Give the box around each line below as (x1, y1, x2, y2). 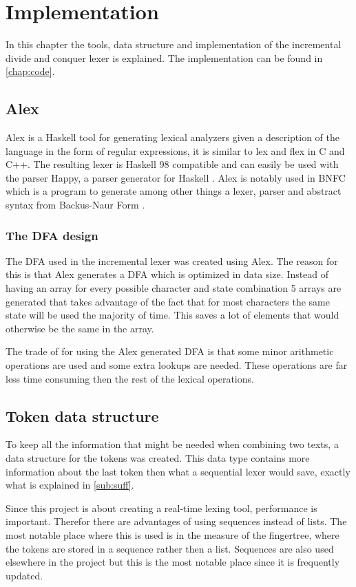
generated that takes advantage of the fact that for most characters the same (6, 294, 330, 308)
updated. (6, 568, 43, 582)
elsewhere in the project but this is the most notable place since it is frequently (6, 555, 340, 569)
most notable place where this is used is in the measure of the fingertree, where (6, 528, 339, 542)
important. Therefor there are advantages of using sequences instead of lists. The (6, 514, 347, 529)
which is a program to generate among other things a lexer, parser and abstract (6, 184, 342, 198)
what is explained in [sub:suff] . (6, 478, 134, 492)
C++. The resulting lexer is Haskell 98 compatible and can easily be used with (6, 157, 339, 171)
